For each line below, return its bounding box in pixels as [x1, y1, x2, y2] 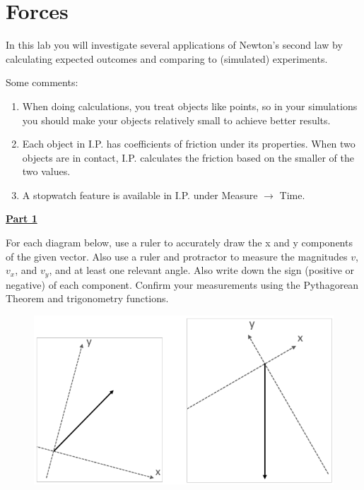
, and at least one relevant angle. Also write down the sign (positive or [49, 263, 355, 277]
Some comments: [6, 75, 78, 90]
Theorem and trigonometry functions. [6, 291, 169, 306]
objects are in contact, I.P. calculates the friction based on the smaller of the [22, 150, 355, 165]
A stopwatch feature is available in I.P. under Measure [22, 187, 258, 202]
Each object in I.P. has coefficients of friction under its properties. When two [22, 136, 356, 151]
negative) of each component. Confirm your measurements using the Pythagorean [6, 277, 359, 292]
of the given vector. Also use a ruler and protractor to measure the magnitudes [6, 249, 348, 263]
